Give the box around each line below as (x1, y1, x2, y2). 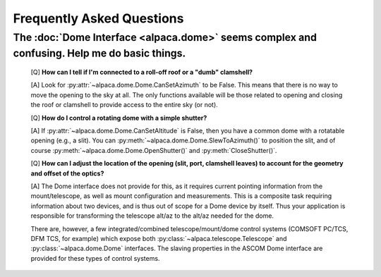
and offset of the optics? (30, 169, 104, 178)
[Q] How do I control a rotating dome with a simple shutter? (30, 113, 207, 122)
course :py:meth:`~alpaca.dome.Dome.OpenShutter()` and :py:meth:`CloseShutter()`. (30, 146, 277, 154)
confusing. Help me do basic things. (13, 47, 186, 60)
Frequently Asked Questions (13, 11, 184, 26)
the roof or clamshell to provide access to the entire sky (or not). (30, 101, 218, 109)
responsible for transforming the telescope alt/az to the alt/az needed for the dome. (30, 211, 274, 220)
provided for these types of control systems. (30, 254, 160, 262)
